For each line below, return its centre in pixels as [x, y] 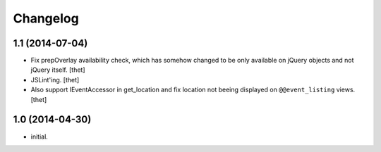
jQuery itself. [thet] [58, 70]
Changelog [46, 18]
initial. [40, 137]
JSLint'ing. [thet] [55, 80]
